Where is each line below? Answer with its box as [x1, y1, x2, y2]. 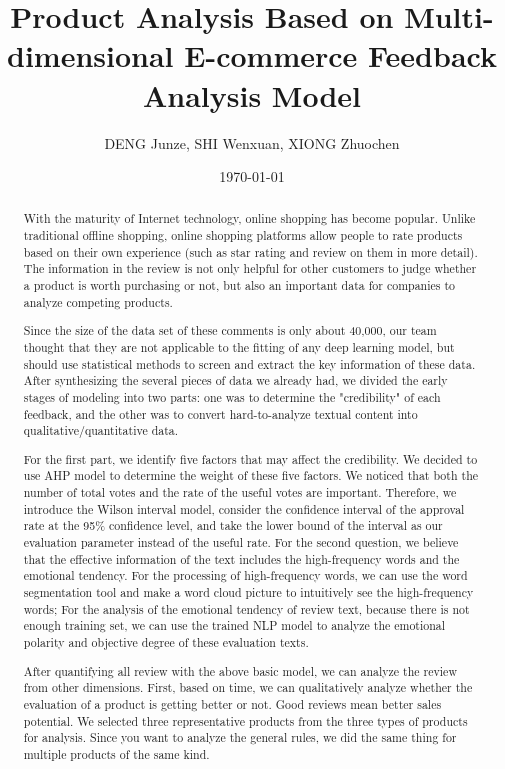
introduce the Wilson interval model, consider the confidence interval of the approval [23, 500, 465, 517]
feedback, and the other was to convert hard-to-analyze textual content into [23, 405, 418, 422]
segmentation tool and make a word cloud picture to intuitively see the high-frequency [23, 584, 474, 601]
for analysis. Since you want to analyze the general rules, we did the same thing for [23, 729, 457, 746]
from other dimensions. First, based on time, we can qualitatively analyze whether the [23, 679, 473, 696]
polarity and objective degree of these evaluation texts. [23, 634, 309, 651]
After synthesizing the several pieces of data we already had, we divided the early [23, 372, 448, 389]
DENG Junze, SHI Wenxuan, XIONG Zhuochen [104, 132, 400, 153]
